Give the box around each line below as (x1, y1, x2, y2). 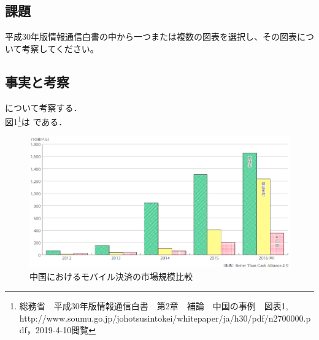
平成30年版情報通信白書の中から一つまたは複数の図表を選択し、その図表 (5, 30, 297, 43)
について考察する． (5, 101, 82, 114)
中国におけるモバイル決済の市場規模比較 (29, 269, 193, 282)
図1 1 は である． (5, 114, 67, 128)
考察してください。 (21, 42, 99, 55)
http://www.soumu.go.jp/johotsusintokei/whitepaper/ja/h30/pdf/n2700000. (19, 311, 306, 324)
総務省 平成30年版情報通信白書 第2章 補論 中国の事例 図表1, (19, 299, 288, 312)
